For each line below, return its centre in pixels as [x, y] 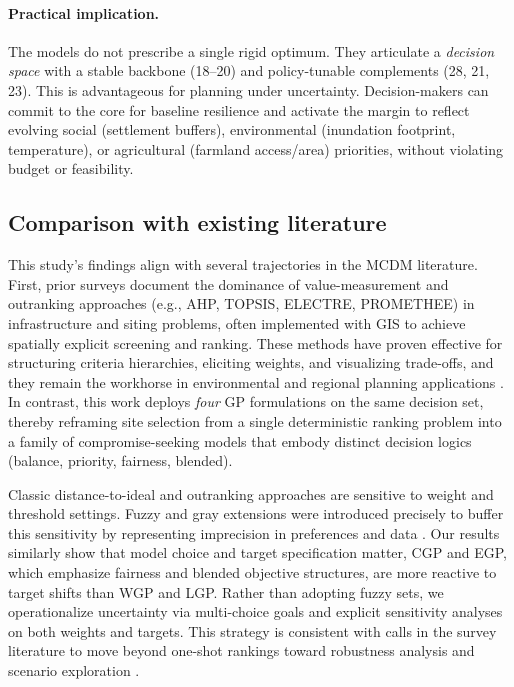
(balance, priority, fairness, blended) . [120, 460]
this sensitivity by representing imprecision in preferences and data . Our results [254, 532]
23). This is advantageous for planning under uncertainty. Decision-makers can [248, 89]
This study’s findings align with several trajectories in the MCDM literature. [243, 264]
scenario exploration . [74, 670]
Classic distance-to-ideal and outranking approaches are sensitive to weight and [251, 493]
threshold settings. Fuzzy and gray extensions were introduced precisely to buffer [256, 513]
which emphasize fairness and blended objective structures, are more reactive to [252, 572]
